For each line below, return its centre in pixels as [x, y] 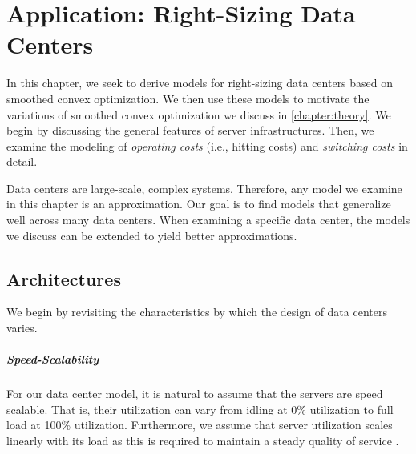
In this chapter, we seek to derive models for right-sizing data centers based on [200, 83]
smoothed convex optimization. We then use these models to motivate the [188, 98]
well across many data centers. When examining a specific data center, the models [208, 220]
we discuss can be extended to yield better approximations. [152, 235]
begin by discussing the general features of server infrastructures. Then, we [190, 130]
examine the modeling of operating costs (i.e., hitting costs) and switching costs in [207, 145]
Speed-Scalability [53, 359]
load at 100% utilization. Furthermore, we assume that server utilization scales [200, 425]
